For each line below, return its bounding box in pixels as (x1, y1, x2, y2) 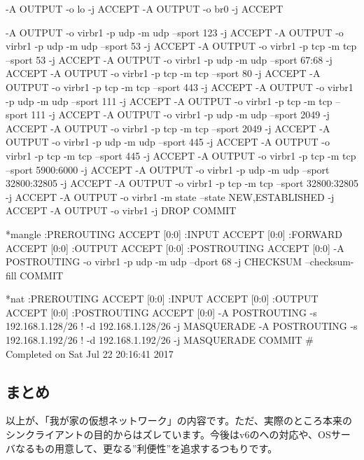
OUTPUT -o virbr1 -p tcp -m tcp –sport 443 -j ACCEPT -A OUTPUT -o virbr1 (6, 79, 353, 94)
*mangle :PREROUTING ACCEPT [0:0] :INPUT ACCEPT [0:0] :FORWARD (6, 226, 342, 241)
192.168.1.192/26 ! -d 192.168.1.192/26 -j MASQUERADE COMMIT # (6, 333, 314, 347)
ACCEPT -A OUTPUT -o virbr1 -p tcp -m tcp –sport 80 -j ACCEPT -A (6, 66, 321, 81)
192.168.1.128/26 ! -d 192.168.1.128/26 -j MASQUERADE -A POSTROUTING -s (6, 319, 358, 333)
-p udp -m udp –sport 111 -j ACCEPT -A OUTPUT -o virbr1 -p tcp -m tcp (6, 93, 332, 108)
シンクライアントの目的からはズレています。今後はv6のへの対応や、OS (6, 427, 331, 442)
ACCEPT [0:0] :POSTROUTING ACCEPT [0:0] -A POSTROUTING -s (6, 305, 317, 319)
